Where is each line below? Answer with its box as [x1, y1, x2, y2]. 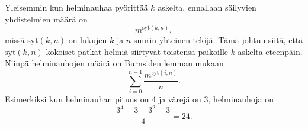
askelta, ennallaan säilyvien [158, 1, 256, 13]
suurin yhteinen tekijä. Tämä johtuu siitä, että [133, 34, 303, 46]
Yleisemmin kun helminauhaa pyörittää [5, 1, 148, 13]
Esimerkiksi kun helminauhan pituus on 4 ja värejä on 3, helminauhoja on [5, 93, 274, 105]
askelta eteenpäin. [238, 45, 303, 57]
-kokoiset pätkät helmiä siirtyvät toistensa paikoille [43, 45, 228, 57]
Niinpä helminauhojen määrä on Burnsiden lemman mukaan [5, 57, 224, 69]
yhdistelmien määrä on [5, 12, 88, 25]
